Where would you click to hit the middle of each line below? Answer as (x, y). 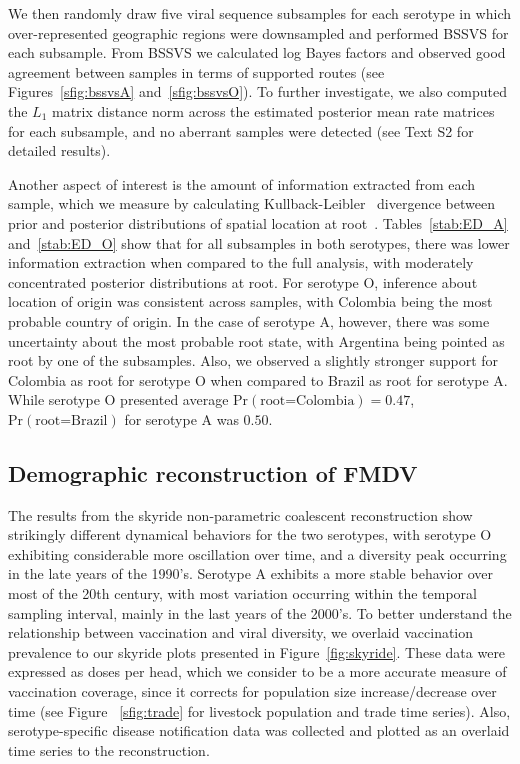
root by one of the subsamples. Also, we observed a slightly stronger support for (253, 360)
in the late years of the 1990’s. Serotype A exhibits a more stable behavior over (251, 573)
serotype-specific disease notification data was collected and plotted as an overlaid (259, 730)
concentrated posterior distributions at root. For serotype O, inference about (243, 281)
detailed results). (59, 150)
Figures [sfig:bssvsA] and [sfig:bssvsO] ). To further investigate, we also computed (257, 91)
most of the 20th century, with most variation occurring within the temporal (242, 593)
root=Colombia (307, 401)
